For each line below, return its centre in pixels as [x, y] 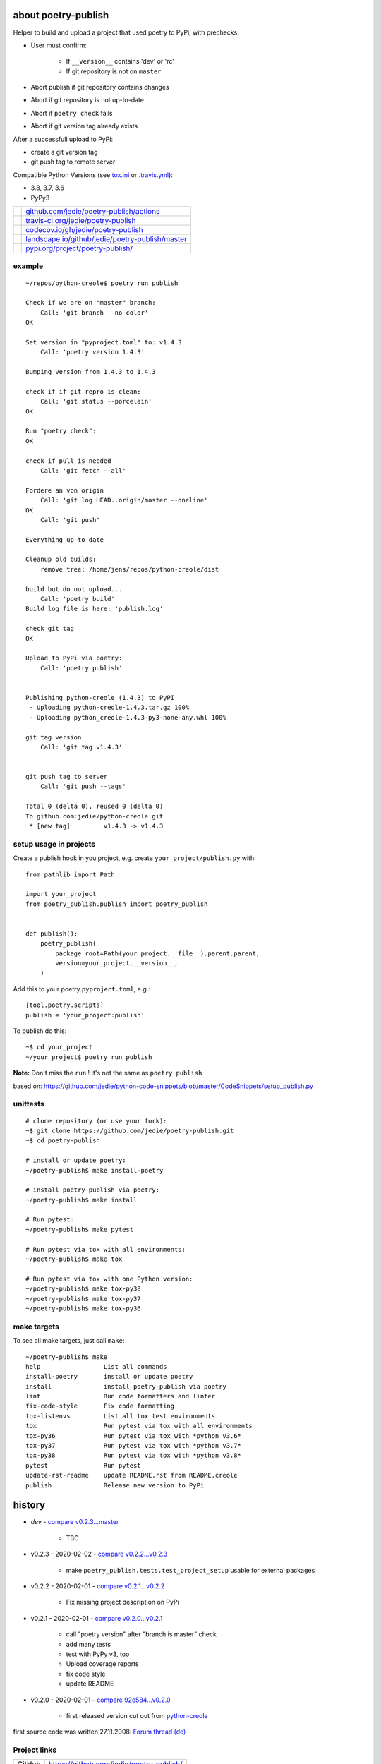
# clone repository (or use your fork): [96, 1121]
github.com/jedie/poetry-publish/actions [93, 211]
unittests [29, 1104]
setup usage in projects [54, 844]
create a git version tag [64, 152]
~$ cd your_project [59, 1047]
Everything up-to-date [65, 539]
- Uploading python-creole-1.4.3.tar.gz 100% [109, 708]
